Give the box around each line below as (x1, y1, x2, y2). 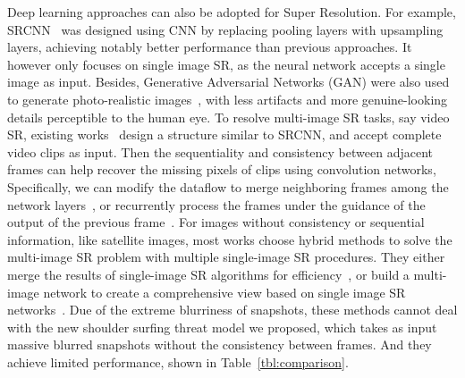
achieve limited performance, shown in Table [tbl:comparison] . (7, 352, 349, 371)
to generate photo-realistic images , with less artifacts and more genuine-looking (7, 89, 448, 108)
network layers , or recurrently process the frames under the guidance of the (7, 195, 426, 214)
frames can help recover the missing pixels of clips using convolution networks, (7, 160, 436, 179)
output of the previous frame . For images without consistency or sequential (7, 213, 425, 231)
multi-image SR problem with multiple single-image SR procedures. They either (7, 248, 445, 266)
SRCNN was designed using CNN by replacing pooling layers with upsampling (7, 20, 444, 38)
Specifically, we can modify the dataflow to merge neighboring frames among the (7, 177, 449, 196)
